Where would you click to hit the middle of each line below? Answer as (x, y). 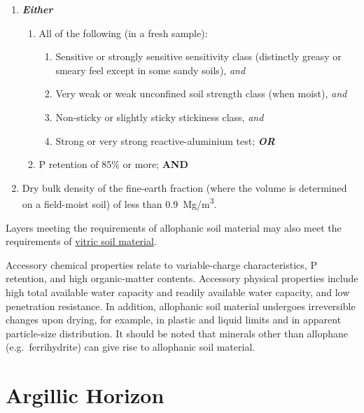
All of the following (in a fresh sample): (123, 33)
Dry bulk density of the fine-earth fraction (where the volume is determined (184, 187)
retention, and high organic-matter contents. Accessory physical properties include (182, 278)
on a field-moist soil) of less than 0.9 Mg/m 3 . (119, 203)
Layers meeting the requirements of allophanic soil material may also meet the (174, 227)
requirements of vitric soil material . (81, 241)
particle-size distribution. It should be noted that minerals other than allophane (177, 333)
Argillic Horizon (85, 395)
